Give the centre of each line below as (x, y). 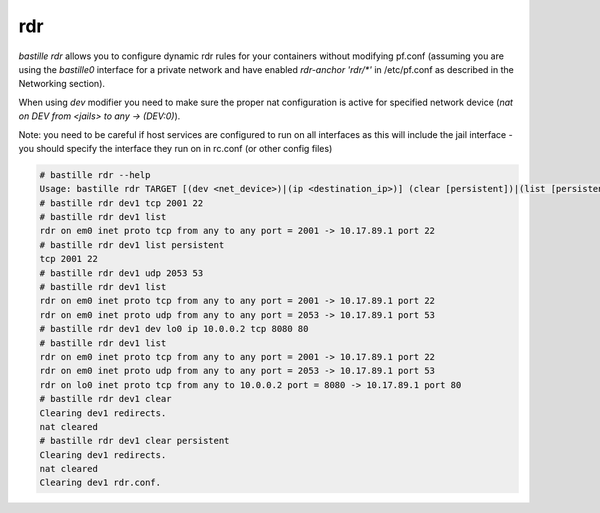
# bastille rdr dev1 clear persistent (134, 441)
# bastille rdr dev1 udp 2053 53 (121, 273)
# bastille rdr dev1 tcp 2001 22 (121, 203)
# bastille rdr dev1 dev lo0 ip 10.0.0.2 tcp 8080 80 (174, 329)
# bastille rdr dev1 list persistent (132, 244)
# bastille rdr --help (95, 174)
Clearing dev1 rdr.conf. (100, 483)
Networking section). (61, 84)
